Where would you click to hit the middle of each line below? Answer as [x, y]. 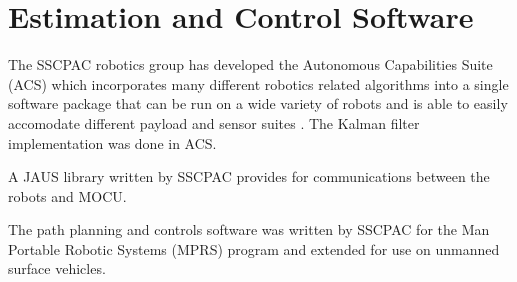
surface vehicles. [57, 268]
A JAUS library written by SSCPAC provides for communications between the [249, 176]
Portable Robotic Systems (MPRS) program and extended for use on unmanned [254, 248]
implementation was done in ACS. [112, 142]
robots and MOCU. [67, 195]
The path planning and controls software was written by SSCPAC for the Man [249, 229]
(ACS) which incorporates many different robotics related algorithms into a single [258, 83]
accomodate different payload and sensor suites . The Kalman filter [214, 122]
